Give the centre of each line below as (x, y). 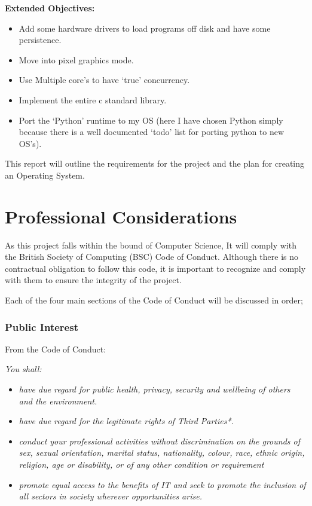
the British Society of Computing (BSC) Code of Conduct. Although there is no (152, 257)
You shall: (23, 369)
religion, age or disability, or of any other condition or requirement (141, 464)
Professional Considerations (121, 216)
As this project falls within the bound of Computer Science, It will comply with (151, 245)
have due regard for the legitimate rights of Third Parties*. (126, 421)
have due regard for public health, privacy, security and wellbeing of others (155, 389)
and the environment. (58, 401)
